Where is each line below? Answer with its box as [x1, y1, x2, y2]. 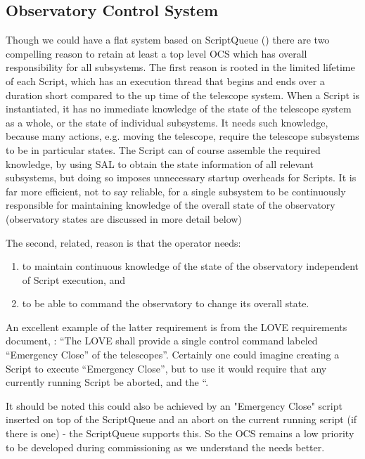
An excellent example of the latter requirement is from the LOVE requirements [6, 319, 347, 334]
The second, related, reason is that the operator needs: [6, 235, 241, 250]
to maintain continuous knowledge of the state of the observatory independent [22, 259, 359, 273]
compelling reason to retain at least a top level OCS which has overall [6, 46, 307, 60]
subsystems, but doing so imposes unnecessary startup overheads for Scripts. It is [6, 170, 357, 185]
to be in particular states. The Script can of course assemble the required [6, 142, 321, 157]
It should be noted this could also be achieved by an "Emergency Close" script [6, 398, 342, 413]
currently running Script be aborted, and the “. [6, 375, 209, 389]
